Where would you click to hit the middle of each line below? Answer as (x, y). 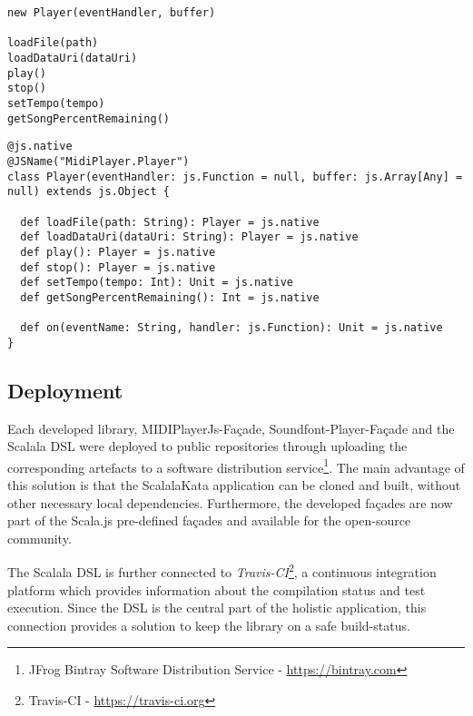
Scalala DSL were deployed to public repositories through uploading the (207, 446)
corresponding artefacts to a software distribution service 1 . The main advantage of (236, 466)
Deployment (65, 390)
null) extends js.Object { (89, 192)
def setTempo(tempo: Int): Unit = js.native (157, 283)
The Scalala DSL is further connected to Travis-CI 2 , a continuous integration (222, 571)
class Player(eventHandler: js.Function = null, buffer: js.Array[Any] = (235, 177)
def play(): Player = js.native (118, 252)
